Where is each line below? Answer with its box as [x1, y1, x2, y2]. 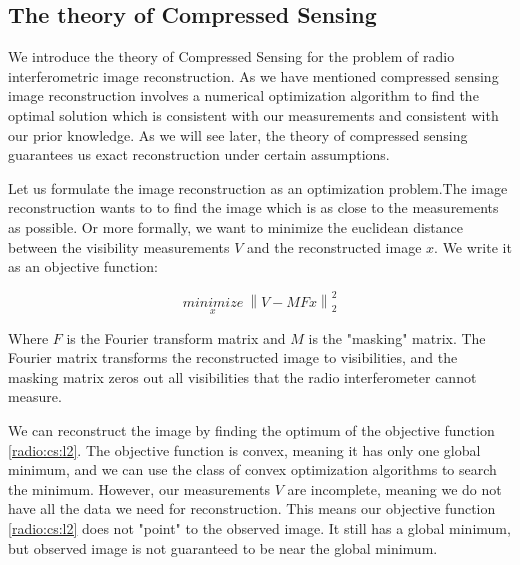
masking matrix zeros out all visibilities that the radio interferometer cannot [8, 366, 477, 387]
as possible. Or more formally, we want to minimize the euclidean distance [8, 216, 463, 237]
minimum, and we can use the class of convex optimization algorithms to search [8, 459, 497, 480]
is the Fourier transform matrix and [66, 327, 286, 348]
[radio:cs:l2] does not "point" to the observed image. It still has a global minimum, [8, 518, 511, 539]
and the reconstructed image [247, 236, 422, 257]
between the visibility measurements [8, 236, 230, 257]
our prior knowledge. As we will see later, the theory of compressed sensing [8, 124, 468, 145]
